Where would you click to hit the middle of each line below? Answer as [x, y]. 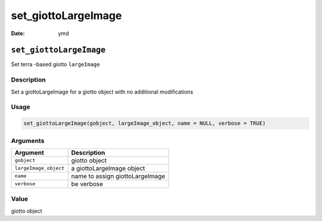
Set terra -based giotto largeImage [55, 64]
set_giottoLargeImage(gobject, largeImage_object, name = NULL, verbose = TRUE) [145, 123]
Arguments [28, 141]
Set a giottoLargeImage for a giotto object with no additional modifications [102, 92]
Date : [18, 33]
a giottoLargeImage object [108, 168]
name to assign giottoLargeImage [118, 176]
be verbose [87, 183]
